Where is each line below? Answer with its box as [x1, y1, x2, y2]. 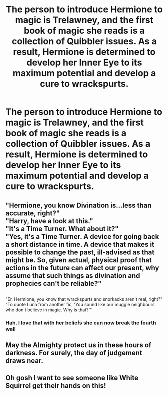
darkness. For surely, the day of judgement [5, 349, 142, 357]
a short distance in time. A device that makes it [5, 240, 154, 249]
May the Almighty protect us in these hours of [5, 341, 152, 349]
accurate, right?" [5, 209, 60, 217]
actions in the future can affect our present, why [5, 263, 159, 272]
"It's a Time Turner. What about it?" [5, 224, 119, 233]
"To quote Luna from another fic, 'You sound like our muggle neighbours [5, 301, 155, 307]
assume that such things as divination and [5, 271, 140, 280]
